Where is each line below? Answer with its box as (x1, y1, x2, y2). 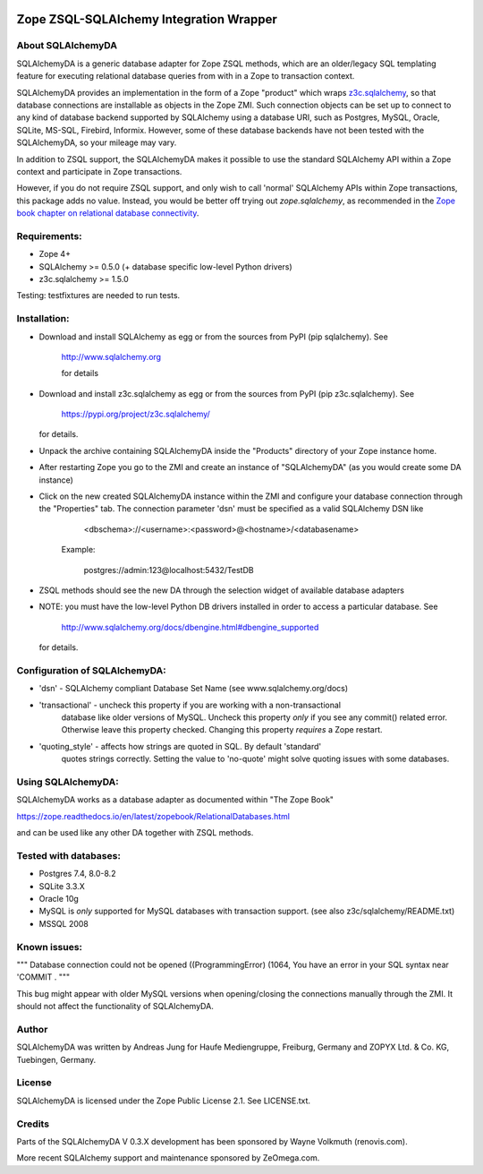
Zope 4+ (38, 249, 72, 260)
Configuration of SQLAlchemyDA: (16, 664, 167, 676)
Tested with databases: (16, 849, 121, 861)
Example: (61, 544, 96, 555)
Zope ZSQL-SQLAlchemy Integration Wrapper (16, 12, 277, 27)
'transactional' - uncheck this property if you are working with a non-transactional (38, 699, 342, 710)
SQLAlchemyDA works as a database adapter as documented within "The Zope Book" (16, 794, 335, 805)
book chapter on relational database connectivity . (16, 208, 199, 219)
